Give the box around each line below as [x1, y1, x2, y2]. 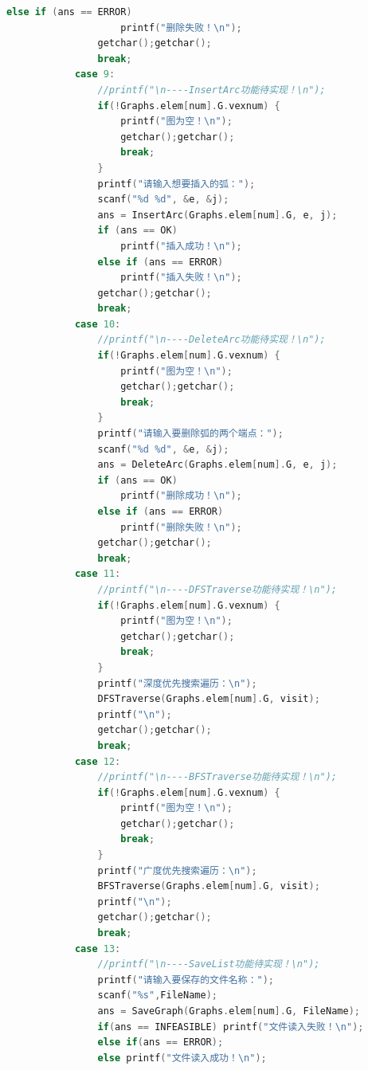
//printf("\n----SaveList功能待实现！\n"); [97, 958, 320, 970]
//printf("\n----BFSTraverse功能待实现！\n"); [97, 771, 337, 783]
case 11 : [74, 568, 121, 580]
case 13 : [74, 943, 121, 954]
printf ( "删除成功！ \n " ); [120, 490, 242, 502]
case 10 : [74, 318, 121, 330]
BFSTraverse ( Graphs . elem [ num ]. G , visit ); [97, 880, 320, 892]
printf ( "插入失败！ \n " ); [120, 272, 242, 284]
